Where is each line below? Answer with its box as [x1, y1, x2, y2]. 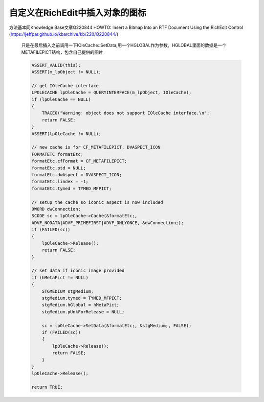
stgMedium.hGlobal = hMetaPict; [42, 302, 120, 308]
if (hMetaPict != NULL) [31, 275, 89, 280]
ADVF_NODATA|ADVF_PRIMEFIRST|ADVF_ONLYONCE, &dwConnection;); [31, 220, 184, 225]
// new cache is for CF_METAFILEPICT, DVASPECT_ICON [31, 144, 161, 150]
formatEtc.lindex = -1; [31, 179, 89, 185]
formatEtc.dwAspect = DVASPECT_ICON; [31, 172, 122, 177]
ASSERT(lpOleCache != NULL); [31, 131, 102, 137]
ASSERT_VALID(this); [31, 62, 81, 68]
